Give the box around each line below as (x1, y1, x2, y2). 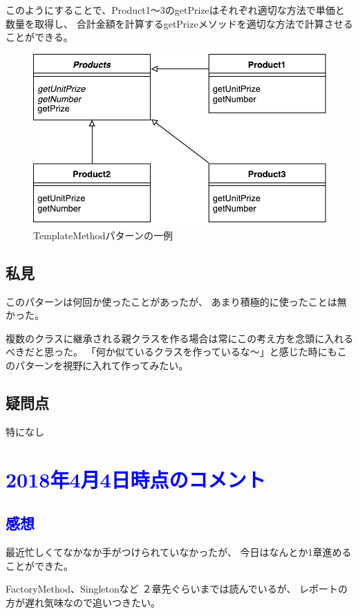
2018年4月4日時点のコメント (6, 465, 266, 493)
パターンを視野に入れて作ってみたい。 (15, 358, 189, 373)
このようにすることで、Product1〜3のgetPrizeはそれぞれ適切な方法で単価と (6, 3, 345, 17)
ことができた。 (6, 558, 73, 573)
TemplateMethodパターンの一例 (33, 227, 173, 242)
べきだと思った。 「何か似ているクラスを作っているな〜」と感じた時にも (6, 344, 337, 359)
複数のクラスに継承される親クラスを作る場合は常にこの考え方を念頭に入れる (6, 331, 354, 345)
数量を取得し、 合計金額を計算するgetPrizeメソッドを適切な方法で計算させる (6, 16, 353, 30)
